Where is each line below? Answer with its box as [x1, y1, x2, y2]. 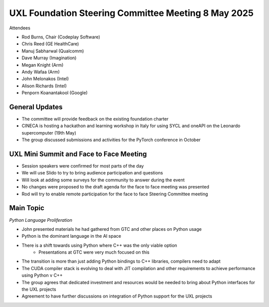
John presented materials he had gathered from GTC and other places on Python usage [21, 226, 202, 232]
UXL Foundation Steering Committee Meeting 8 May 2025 [9, 7, 254, 18]
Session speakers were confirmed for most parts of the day [21, 163, 144, 169]
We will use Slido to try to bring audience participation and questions [21, 170, 163, 176]
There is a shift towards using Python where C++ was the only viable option [21, 242, 177, 248]
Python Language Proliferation [9, 217, 72, 223]
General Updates [9, 103, 63, 111]
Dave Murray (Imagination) [21, 55, 77, 61]
